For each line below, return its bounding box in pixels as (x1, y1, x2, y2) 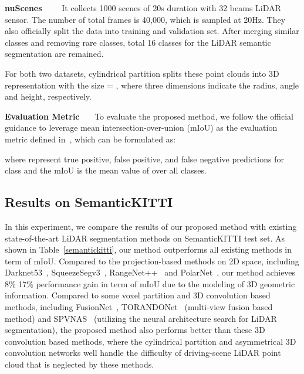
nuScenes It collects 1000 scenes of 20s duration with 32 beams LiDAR (5, 2, 281, 13)
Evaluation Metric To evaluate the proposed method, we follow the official (5, 110, 293, 122)
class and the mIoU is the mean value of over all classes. (5, 164, 207, 176)
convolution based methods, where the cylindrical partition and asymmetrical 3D (5, 335, 296, 347)
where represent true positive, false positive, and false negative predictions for (5, 152, 284, 165)
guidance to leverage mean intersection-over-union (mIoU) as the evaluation (5, 121, 278, 134)
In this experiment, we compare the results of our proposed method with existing (5, 220, 297, 232)
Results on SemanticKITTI (5, 193, 173, 211)
